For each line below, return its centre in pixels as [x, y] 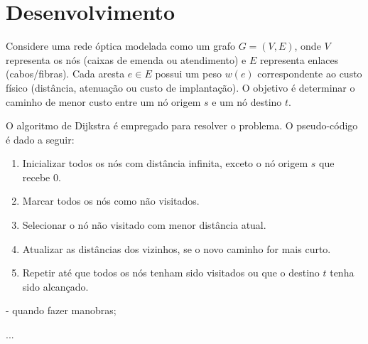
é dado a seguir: [40, 139]
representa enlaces [299, 59]
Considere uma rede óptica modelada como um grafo [120, 46]
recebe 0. [42, 177]
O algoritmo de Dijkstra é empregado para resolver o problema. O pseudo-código [182, 125]
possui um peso [189, 74]
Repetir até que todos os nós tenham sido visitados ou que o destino [171, 273]
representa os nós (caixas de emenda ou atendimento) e [126, 59]
